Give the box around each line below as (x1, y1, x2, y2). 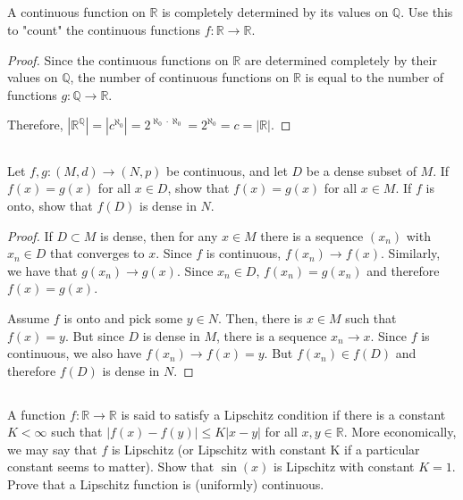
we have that (7, 261, 78, 279)
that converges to (50, 244, 145, 262)
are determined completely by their (244, 50, 437, 69)
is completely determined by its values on (162, 3, 389, 21)
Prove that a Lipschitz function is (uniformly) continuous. (7, 475, 324, 494)
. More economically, (343, 422, 457, 441)
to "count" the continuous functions (7, 20, 200, 38)
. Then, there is (218, 308, 303, 327)
